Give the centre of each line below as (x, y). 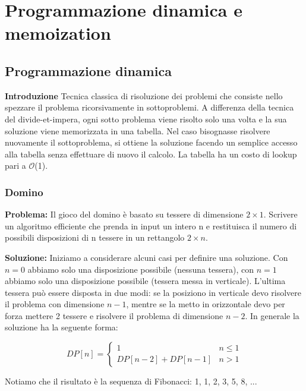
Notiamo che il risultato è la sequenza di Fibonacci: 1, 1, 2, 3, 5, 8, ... (131, 381)
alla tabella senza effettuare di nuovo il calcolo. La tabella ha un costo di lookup (151, 154)
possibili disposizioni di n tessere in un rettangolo (95, 237)
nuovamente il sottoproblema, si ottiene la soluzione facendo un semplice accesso (151, 142)
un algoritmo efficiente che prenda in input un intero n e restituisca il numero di (151, 226)
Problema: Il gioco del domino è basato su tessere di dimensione (124, 214)
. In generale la (272, 315)
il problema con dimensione (55, 304)
